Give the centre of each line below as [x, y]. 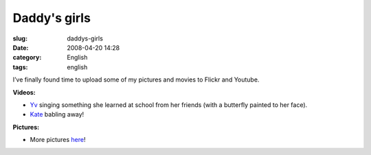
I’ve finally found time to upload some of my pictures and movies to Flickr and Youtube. [136, 80]
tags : [20, 67]
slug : [20, 38]
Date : [21, 47]
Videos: [24, 92]
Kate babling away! [57, 115]
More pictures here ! [58, 140]
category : [27, 58]
